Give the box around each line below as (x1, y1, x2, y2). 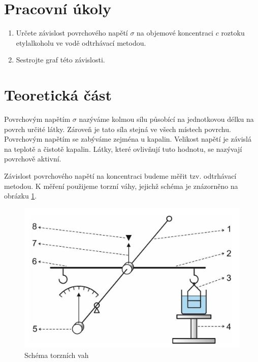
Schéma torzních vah (24, 349, 89, 360)
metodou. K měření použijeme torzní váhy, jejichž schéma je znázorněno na (4, 180, 238, 191)
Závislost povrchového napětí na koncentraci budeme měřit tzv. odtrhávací (4, 171, 237, 181)
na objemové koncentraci (137, 27, 213, 38)
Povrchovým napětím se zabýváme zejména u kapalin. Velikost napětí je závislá (4, 134, 251, 144)
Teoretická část (4, 84, 112, 105)
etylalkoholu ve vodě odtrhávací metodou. (16, 37, 146, 48)
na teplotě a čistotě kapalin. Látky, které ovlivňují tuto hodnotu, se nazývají (4, 143, 242, 154)
